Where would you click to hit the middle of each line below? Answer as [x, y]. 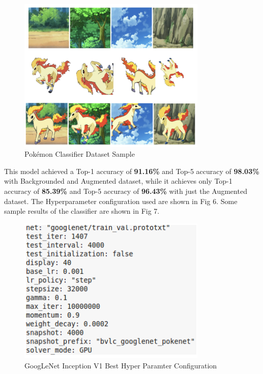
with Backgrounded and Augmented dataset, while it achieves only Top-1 [118, 181]
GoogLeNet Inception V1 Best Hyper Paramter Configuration [121, 365]
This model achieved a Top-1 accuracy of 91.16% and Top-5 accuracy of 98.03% [132, 171]
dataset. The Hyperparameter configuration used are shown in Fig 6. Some [121, 201]
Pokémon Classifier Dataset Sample [80, 154]
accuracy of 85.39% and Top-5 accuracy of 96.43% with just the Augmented [126, 191]
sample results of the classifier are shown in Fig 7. [82, 211]
